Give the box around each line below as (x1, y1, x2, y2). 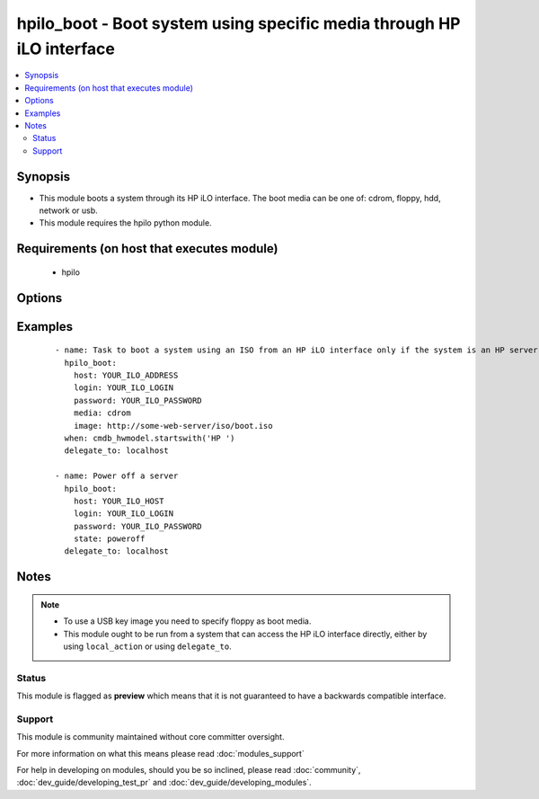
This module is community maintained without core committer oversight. (16, 732, 285, 742)
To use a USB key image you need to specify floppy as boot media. (63, 616, 312, 626)
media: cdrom (73, 408, 131, 418)
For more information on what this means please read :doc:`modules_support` (16, 748, 305, 759)
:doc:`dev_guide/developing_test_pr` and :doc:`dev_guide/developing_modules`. (16, 777, 312, 788)
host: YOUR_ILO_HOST (73, 495, 164, 506)
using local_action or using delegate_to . (63, 641, 233, 652)
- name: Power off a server (55, 471, 179, 481)
